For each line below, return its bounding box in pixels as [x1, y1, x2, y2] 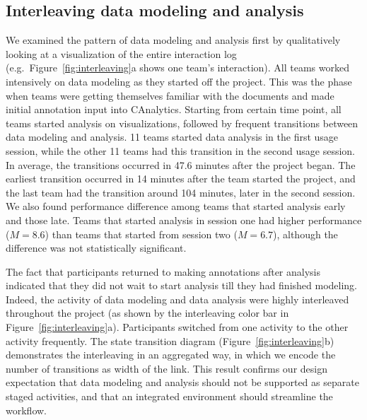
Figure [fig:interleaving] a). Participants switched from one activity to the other [6, 320, 349, 334]
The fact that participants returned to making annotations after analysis [6, 264, 321, 279]
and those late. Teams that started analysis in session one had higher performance [6, 212, 362, 227]
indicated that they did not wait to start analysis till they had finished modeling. [6, 278, 358, 293]
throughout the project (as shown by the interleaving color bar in [6, 305, 289, 320]
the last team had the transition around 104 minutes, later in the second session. [6, 185, 356, 199]
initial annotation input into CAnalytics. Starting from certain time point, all [6, 102, 342, 117]
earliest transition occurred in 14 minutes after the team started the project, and [6, 171, 356, 186]
